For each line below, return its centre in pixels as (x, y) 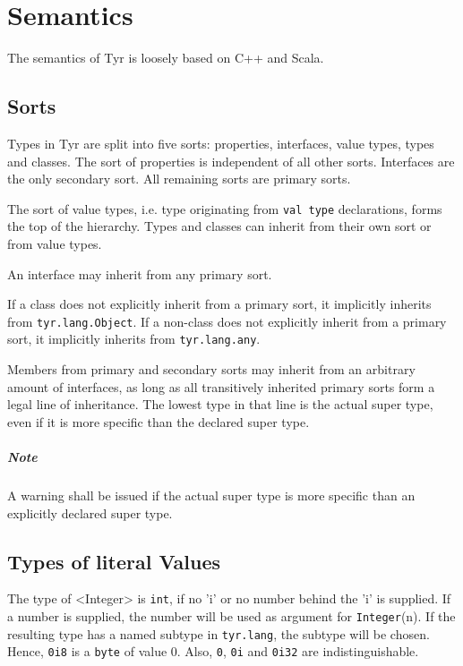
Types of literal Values (114, 561)
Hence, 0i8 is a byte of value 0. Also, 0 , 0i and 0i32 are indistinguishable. (213, 651)
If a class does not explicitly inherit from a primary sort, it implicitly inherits (219, 304)
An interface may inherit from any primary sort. (140, 273)
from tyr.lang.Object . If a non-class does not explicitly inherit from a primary (227, 321)
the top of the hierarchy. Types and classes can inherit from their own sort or (219, 226)
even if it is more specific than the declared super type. (159, 421)
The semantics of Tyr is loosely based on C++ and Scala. (166, 58)
